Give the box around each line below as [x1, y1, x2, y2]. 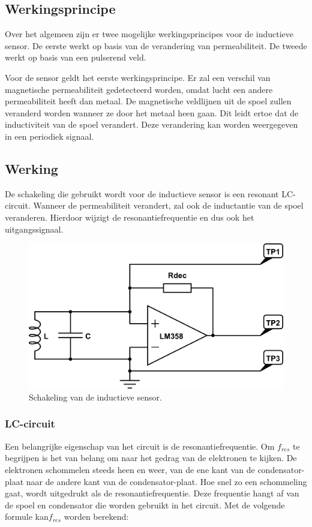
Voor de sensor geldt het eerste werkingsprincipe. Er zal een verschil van [5, 71, 271, 83]
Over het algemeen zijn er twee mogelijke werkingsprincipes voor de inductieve [5, 28, 293, 40]
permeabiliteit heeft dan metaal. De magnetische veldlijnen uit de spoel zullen [5, 95, 292, 107]
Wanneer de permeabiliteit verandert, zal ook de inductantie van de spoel [33, 199, 304, 212]
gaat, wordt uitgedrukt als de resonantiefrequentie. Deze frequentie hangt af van [5, 487, 299, 499]
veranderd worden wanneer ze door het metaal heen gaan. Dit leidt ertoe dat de [5, 106, 299, 119]
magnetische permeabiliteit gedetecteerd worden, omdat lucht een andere [5, 83, 273, 95]
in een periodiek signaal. [5, 130, 94, 142]
